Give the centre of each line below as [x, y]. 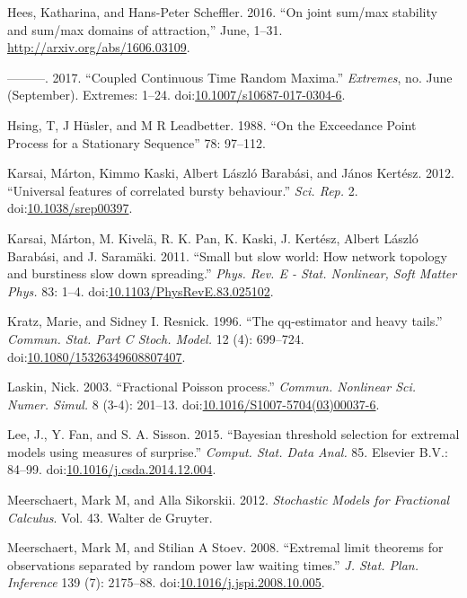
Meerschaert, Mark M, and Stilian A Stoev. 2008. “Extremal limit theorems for [225, 547]
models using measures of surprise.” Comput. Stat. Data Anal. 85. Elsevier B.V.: [228, 451]
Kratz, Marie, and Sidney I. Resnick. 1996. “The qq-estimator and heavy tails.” [225, 321]
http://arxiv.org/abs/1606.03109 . [99, 47]
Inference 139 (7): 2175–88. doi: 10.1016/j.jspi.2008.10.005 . [166, 582]
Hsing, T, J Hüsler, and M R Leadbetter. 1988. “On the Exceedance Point [212, 124]
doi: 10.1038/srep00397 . [70, 208]
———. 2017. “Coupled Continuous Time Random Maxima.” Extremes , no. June [230, 77]
